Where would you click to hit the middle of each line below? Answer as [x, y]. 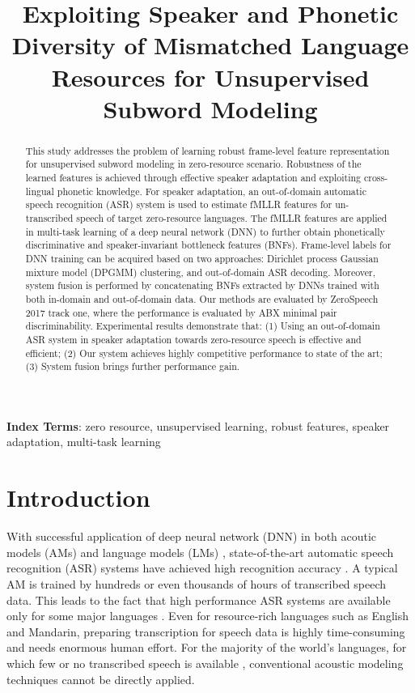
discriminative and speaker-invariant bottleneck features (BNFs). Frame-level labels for [208, 245]
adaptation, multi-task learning [84, 442]
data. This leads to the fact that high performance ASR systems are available [199, 599]
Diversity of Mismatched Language [210, 45]
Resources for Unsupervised [210, 77]
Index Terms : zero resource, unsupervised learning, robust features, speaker [198, 425]
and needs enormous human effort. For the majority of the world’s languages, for [207, 647]
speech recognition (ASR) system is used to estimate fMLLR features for [179, 204]
